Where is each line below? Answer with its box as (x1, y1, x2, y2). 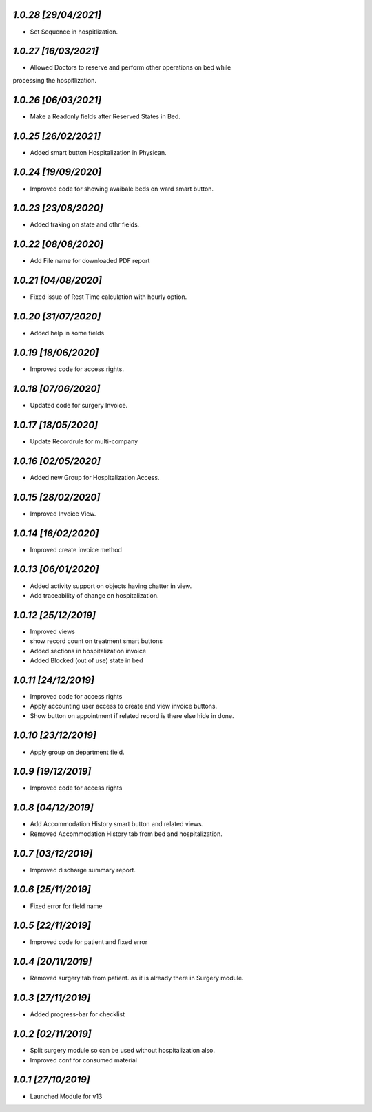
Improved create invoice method (30, 545, 122, 554)
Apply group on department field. (30, 748, 125, 756)
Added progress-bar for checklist (30, 1010, 125, 1018)
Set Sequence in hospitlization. (30, 28, 118, 36)
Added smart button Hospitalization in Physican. (30, 148, 167, 156)
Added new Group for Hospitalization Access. (30, 473, 160, 481)
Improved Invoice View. (30, 510, 96, 518)
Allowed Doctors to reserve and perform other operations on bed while (30, 63, 231, 72)
